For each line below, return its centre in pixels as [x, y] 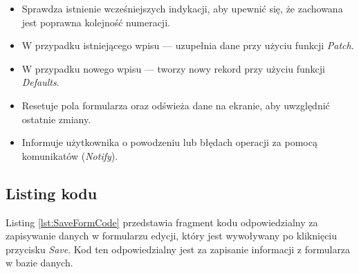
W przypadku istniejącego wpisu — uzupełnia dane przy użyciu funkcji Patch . [188, 45]
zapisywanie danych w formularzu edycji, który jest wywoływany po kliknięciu [172, 236]
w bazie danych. [39, 263]
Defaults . [40, 82]
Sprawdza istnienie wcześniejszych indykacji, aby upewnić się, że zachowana [182, 8]
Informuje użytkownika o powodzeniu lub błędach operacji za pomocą [169, 142]
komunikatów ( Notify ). [70, 155]
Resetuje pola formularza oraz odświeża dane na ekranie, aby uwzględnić [176, 105]
